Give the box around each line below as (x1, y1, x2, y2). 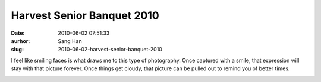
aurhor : (11, 37, 30, 44)
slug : (11, 46, 24, 53)
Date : (11, 29, 25, 37)
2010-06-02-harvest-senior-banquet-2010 (58, 46, 163, 53)
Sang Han (58, 37, 83, 44)
